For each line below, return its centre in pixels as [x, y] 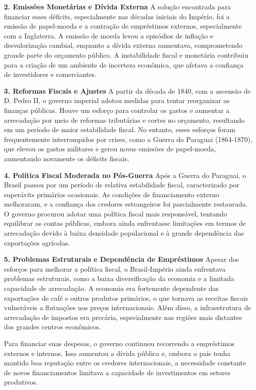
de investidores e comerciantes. [50, 74]
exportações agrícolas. [37, 242]
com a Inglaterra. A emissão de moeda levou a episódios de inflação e [109, 35]
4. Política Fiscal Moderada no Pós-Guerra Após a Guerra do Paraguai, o [125, 175]
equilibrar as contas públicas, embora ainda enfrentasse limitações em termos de [125, 223]
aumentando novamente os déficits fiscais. [67, 158]
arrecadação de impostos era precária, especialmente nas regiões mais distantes [123, 317]
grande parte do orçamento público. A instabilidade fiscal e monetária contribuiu [126, 54]
